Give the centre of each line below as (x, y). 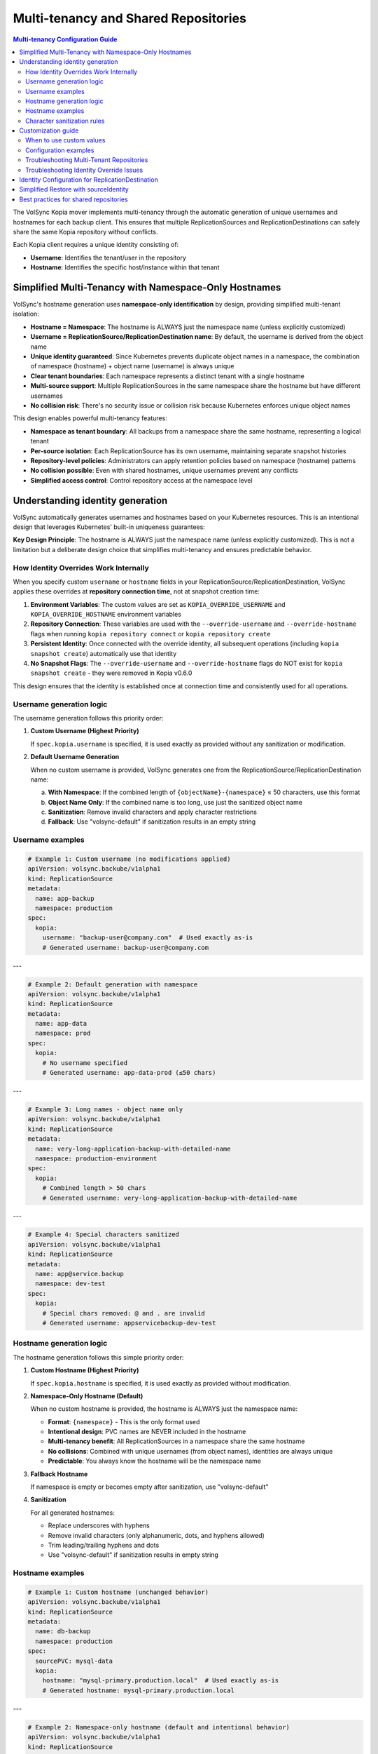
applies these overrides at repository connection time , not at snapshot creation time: (136, 591)
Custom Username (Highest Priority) (85, 731)
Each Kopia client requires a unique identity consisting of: (96, 245)
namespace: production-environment (96, 1158)
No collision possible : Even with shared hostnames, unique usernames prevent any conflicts (164, 471)
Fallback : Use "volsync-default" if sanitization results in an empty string (152, 822)
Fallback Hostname (59, 1474)
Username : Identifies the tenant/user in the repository (108, 257)
